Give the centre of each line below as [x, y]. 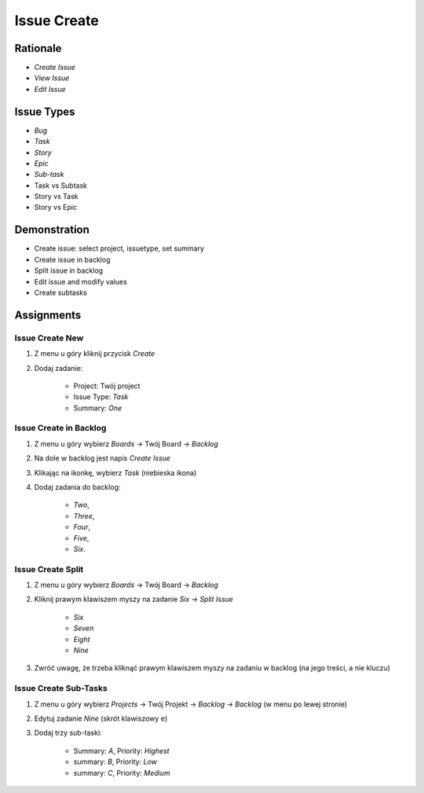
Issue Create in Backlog [60, 428]
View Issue [52, 78]
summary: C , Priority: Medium [122, 773]
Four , [82, 527]
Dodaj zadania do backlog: [77, 486]
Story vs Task [56, 196]
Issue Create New [49, 338]
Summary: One [98, 408]
